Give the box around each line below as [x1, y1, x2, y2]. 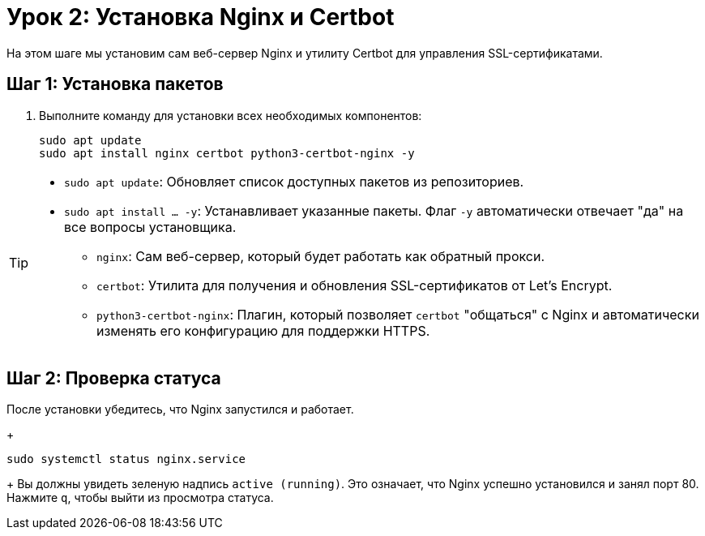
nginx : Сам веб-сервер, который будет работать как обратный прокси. [96, 247, 545, 264]
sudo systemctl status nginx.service [6, 452, 246, 466]
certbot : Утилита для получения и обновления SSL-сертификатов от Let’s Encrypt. [96, 277, 613, 294]
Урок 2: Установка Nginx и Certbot [6, 3, 395, 31]
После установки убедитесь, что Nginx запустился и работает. [6, 402, 354, 417]
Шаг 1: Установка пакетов [6, 74, 224, 95]
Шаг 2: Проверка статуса [6, 368, 221, 389]
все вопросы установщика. [64, 218, 237, 235]
